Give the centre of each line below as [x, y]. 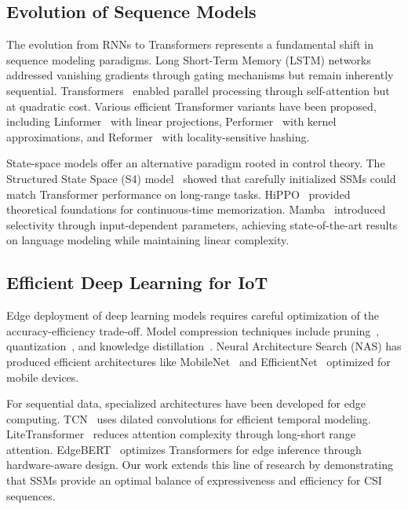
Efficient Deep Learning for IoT [137, 282]
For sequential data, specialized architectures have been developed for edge [186, 403]
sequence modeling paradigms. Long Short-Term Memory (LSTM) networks [189, 59]
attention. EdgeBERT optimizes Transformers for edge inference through [184, 449]
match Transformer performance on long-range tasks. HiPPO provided [178, 194]
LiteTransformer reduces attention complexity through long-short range [181, 434]
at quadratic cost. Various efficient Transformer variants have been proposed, [191, 106]
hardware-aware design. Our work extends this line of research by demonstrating [200, 465]
